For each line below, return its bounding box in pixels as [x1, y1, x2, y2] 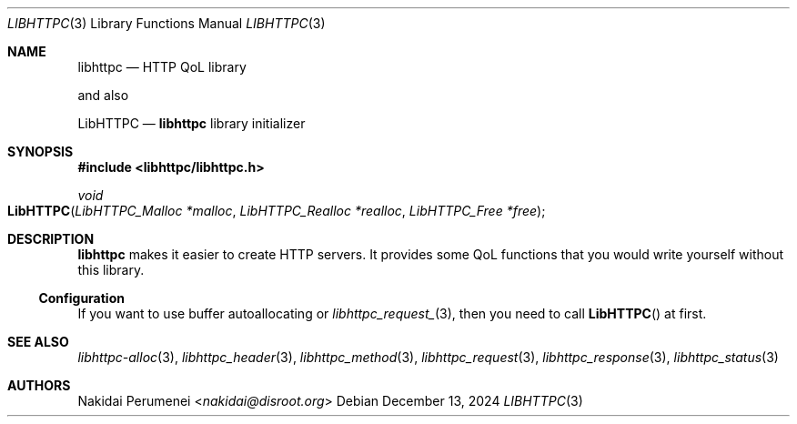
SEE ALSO [7, 334, 69, 349]
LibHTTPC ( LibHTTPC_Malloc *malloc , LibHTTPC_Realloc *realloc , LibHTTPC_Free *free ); [7, 203, 546, 218]
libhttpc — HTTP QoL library [77, 59, 247, 75]
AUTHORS [7, 378, 71, 393]
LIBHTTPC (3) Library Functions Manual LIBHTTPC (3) [7, 15, 326, 31]
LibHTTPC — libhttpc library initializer [77, 116, 306, 131]
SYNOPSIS [7, 144, 74, 159]
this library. [77, 262, 145, 278]
